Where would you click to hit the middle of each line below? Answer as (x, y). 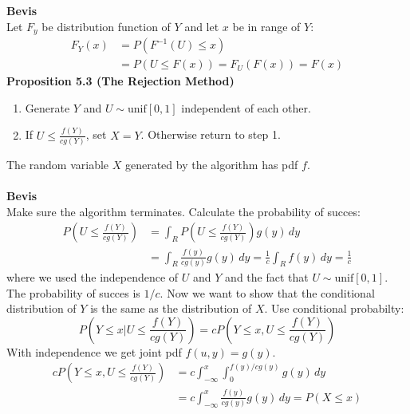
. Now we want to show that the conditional (267, 292)
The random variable (58, 164)
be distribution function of (106, 26)
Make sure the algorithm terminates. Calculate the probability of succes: (183, 211)
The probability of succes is (73, 292)
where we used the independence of (93, 276)
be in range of (266, 26)
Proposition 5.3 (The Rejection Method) (120, 81)
